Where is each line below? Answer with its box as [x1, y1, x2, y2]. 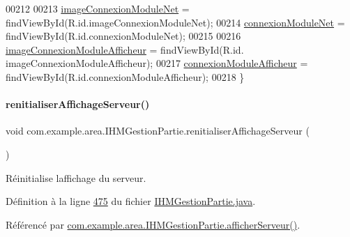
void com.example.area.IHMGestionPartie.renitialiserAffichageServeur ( [6, 123, 310, 138]
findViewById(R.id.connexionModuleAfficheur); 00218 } [6, 69, 245, 84]
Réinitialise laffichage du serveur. [6, 170, 146, 185]
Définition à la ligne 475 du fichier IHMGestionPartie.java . [6, 194, 256, 208]
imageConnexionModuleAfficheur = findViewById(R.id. [6, 42, 244, 56]
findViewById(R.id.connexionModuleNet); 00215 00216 [6, 29, 241, 43]
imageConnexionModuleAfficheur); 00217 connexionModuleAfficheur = [6, 56, 308, 70]
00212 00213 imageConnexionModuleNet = [6, 1, 190, 15]
